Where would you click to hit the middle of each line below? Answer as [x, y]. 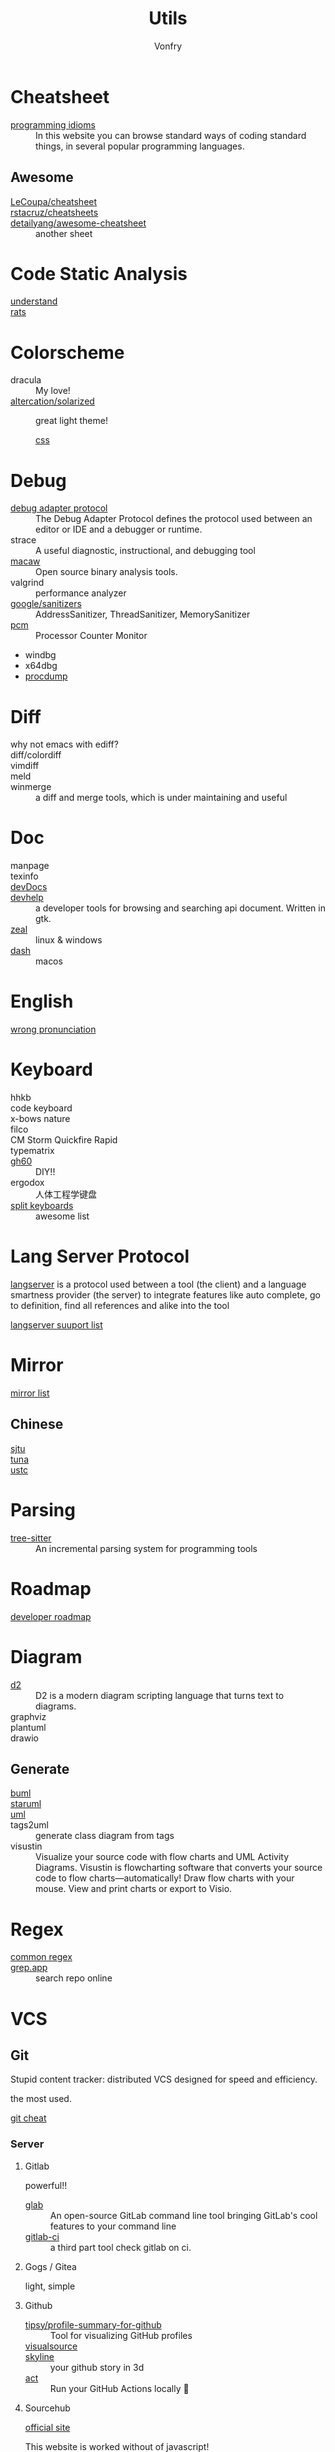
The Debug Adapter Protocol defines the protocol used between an [174, 519]
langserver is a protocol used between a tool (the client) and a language [158, 1284]
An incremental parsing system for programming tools [146, 1548]
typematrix [32, 1151]
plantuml [28, 1727]
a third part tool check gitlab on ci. [120, 2247]
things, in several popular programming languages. [140, 146]
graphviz [28, 1716]
